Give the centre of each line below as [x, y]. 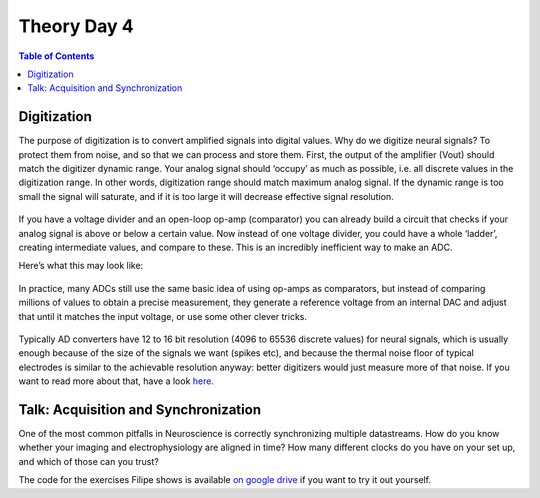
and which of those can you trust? [88, 461]
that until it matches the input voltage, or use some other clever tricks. [162, 316]
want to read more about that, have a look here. [116, 381]
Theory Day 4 [76, 26]
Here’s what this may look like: [81, 266]
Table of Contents [56, 56]
